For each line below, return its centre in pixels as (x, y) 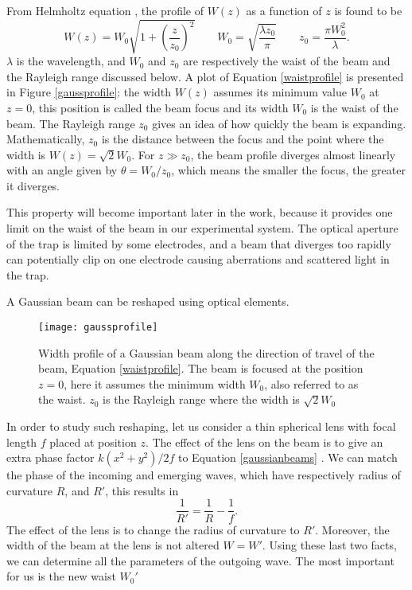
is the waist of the (354, 107)
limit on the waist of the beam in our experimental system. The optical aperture (202, 228)
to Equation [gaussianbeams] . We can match (288, 457)
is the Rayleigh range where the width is (201, 399)
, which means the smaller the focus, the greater (288, 170)
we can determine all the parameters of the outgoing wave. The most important (200, 560)
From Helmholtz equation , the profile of (105, 10)
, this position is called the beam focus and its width (160, 107)
